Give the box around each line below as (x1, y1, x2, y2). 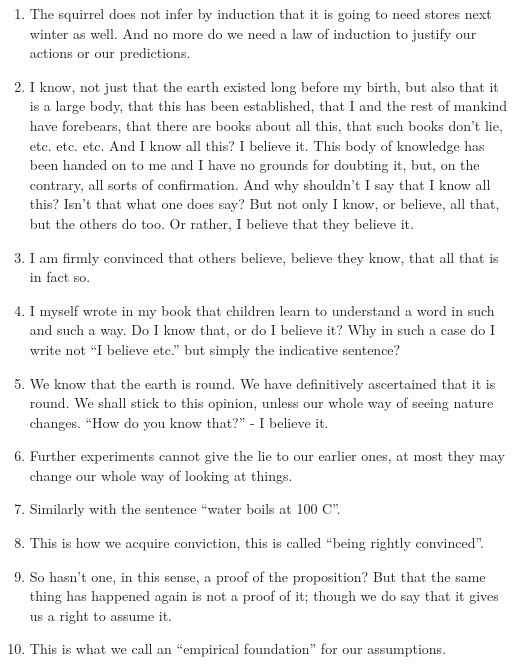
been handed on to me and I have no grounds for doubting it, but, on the (29, 154, 480, 175)
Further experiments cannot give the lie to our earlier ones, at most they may (29, 445, 505, 466)
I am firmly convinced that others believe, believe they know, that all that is (29, 246, 499, 267)
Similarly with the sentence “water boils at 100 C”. (29, 498, 341, 519)
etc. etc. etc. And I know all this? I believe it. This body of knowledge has (29, 134, 485, 155)
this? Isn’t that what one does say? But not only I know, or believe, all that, (29, 193, 500, 214)
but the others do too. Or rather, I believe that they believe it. (29, 212, 414, 233)
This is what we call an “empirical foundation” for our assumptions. (29, 638, 447, 659)
